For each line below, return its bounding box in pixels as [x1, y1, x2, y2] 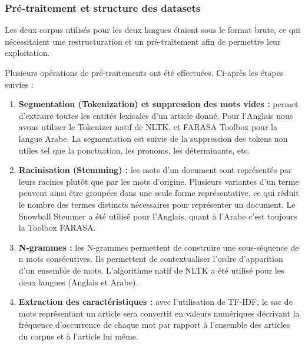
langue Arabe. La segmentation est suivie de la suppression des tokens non [18, 132, 288, 144]
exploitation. [5, 46, 50, 59]
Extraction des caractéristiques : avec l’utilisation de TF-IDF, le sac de [18, 295, 293, 308]
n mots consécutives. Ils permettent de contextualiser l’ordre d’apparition [18, 252, 283, 265]
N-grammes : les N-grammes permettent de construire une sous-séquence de [18, 241, 299, 253]
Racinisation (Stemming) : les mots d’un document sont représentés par [18, 164, 292, 176]
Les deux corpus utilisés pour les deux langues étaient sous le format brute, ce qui [5, 24, 300, 36]
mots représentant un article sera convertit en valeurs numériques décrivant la [18, 307, 300, 319]
